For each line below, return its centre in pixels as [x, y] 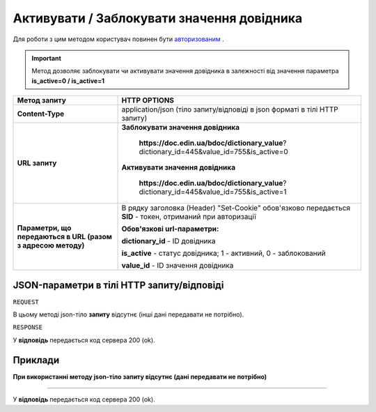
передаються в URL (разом [65, 237]
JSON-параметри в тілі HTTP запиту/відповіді [118, 285]
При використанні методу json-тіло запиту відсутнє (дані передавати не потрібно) [140, 376]
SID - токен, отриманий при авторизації [189, 217]
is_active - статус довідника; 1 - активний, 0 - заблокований [224, 253]
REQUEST [26, 302]
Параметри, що [44, 228]
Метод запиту [41, 100]
